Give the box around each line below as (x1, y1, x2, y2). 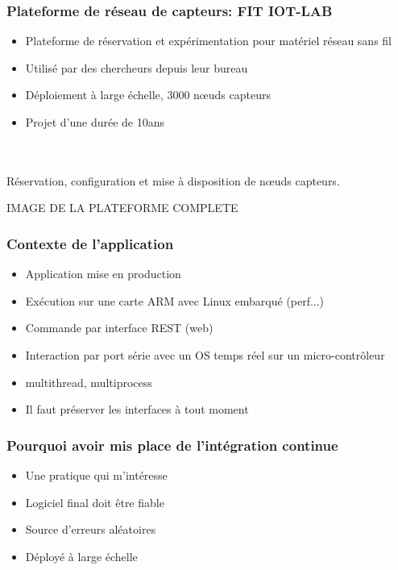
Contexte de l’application (6, 233, 174, 253)
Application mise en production (25, 265, 181, 282)
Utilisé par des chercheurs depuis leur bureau (25, 59, 248, 76)
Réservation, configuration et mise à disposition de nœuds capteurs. (6, 172, 340, 189)
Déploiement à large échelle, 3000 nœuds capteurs (25, 86, 271, 103)
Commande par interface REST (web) (25, 319, 214, 336)
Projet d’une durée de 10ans (25, 114, 165, 130)
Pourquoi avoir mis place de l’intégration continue (6, 435, 338, 455)
